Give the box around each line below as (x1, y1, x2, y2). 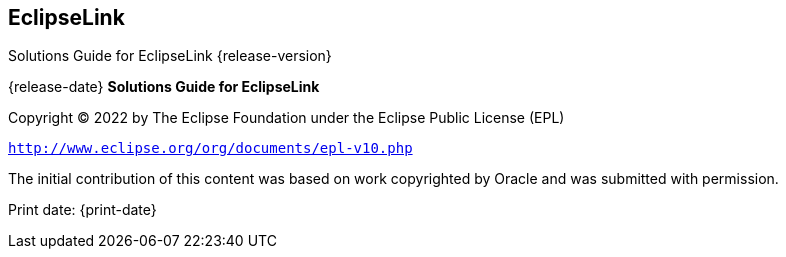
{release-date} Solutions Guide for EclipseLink (8, 78, 320, 96)
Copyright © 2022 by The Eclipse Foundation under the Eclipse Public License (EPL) (8, 109, 565, 127)
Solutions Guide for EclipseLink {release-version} (8, 47, 332, 65)
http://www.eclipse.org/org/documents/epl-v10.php (8, 140, 413, 157)
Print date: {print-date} (8, 201, 157, 219)
